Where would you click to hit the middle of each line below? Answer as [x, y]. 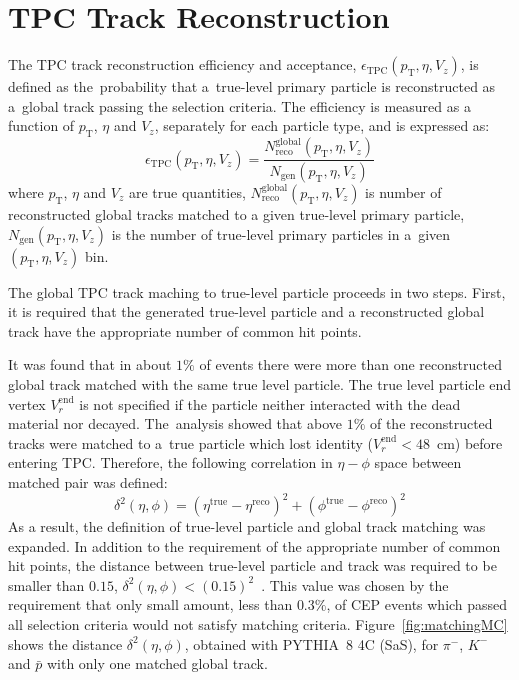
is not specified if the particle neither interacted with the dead [270, 403]
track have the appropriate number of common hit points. [185, 330]
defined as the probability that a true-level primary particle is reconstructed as [252, 86]
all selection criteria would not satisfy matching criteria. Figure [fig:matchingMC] [258, 623]
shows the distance [65, 643]
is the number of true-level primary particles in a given [281, 233]
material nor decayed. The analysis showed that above [175, 423]
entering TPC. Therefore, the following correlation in [170, 462]
